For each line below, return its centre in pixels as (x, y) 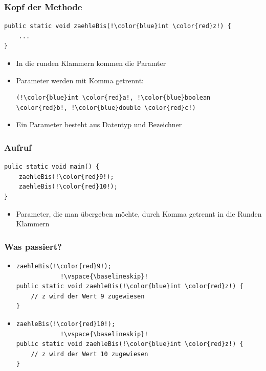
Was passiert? (33, 246)
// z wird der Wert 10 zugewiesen (90, 354)
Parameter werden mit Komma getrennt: (80, 80)
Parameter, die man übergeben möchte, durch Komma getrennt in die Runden (139, 213)
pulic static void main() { (52, 167)
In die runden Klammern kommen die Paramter (91, 63)
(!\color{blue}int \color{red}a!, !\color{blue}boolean (113, 98)
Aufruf (18, 147)
